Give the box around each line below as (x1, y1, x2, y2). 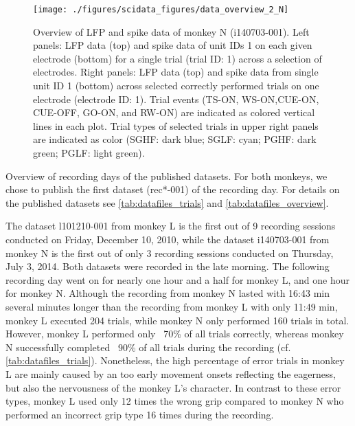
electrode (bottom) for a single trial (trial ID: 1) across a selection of (33, 51, 322, 65)
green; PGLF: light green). (33, 146, 145, 159)
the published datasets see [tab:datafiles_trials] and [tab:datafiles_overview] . (5, 195, 329, 210)
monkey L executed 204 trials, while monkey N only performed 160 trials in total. (5, 313, 350, 327)
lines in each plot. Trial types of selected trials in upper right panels (33, 118, 319, 133)
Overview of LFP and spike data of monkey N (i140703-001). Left (33, 24, 310, 38)
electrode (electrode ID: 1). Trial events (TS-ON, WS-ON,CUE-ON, (33, 91, 319, 106)
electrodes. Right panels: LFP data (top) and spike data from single (33, 65, 319, 79)
